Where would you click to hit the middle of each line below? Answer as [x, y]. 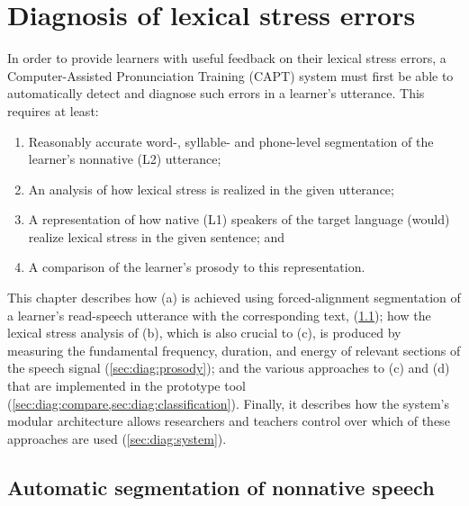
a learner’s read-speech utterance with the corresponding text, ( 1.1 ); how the [219, 315]
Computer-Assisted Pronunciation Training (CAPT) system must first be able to [230, 75]
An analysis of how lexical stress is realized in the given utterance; [211, 189]
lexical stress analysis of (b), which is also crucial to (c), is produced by [204, 333]
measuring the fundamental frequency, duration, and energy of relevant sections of [234, 350]
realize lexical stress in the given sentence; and [157, 236]
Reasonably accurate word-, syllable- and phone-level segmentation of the [231, 141]
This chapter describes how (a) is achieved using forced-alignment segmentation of [234, 298]
